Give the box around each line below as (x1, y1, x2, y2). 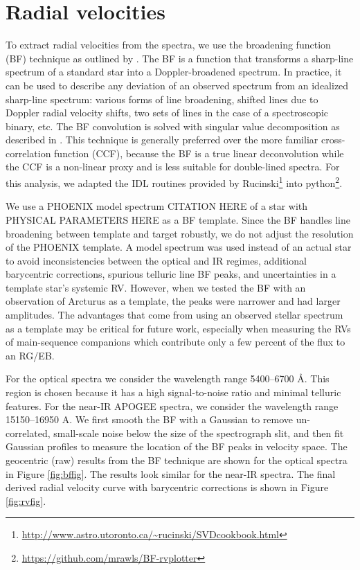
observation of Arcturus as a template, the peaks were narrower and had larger (6, 294, 341, 308)
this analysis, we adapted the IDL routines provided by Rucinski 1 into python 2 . (6, 174, 343, 190)
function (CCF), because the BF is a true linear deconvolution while (54, 145, 344, 160)
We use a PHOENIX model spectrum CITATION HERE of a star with (6, 199, 308, 213)
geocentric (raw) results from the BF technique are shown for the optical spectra (6, 453, 348, 467)
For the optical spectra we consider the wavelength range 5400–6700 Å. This (6, 371, 330, 386)
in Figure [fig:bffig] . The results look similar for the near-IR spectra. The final (6, 466, 336, 481)
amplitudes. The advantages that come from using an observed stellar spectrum (6, 308, 343, 322)
